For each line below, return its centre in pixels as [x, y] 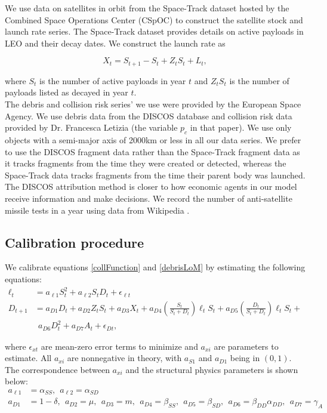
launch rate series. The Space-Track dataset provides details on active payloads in [154, 31]
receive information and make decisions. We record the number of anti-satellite [149, 198]
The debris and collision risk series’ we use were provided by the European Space [153, 104]
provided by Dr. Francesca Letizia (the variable [91, 127]
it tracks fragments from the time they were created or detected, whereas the [146, 163]
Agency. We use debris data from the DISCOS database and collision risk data [149, 115]
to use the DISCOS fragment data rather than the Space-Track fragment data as [152, 151]
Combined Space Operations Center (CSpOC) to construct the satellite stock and [154, 19]
